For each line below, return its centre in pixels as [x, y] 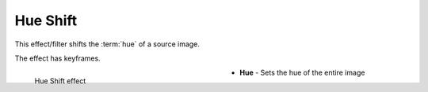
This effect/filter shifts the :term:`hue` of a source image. [107, 44]
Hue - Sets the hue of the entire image [302, 73]
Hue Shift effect [60, 81]
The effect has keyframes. [57, 58]
